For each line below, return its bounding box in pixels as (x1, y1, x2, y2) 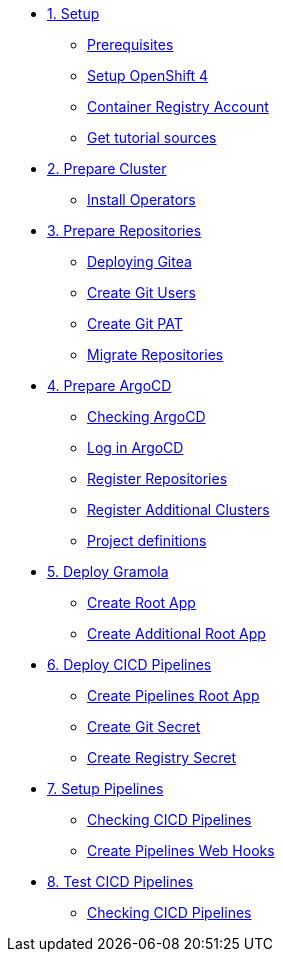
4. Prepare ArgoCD (47, 377, 172, 394)
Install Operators (87, 191, 196, 208)
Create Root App (87, 594, 196, 611)
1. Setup (47, 5, 100, 22)
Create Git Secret (87, 718, 201, 735)
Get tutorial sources (87, 129, 217, 146)
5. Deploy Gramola (47, 563, 169, 580)
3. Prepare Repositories (47, 222, 202, 239)
